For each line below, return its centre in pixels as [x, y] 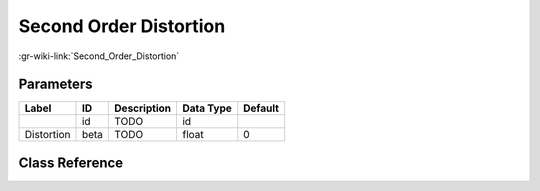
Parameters [55, 84]
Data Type [206, 108]
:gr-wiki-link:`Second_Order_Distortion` [99, 56]
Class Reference [71, 162]
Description [143, 108]
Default [261, 108]
